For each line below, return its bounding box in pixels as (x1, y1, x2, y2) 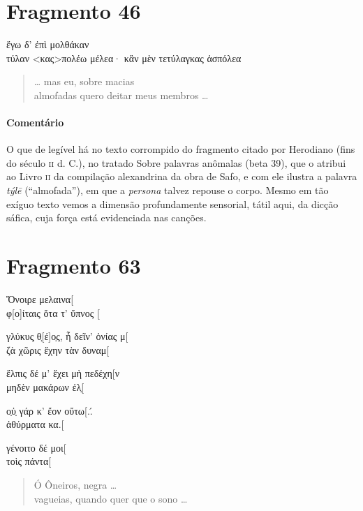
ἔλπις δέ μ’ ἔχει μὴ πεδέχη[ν (6, 366, 119, 380)
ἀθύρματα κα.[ (6, 417, 64, 431)
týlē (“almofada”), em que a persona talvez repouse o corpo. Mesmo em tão (6, 183, 329, 198)
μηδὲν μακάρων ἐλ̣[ (6, 379, 84, 394)
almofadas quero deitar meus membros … (34, 87, 209, 102)
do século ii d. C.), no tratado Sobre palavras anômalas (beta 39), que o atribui (6, 155, 346, 170)
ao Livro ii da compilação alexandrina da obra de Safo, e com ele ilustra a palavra (6, 169, 357, 184)
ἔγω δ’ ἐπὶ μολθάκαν (6, 37, 89, 52)
